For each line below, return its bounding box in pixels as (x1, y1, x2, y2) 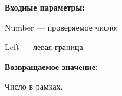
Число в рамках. (5, 80, 63, 92)
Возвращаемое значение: (5, 60, 98, 72)
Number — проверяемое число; (5, 21, 118, 33)
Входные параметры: (5, 1, 85, 13)
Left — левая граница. (5, 41, 85, 53)
